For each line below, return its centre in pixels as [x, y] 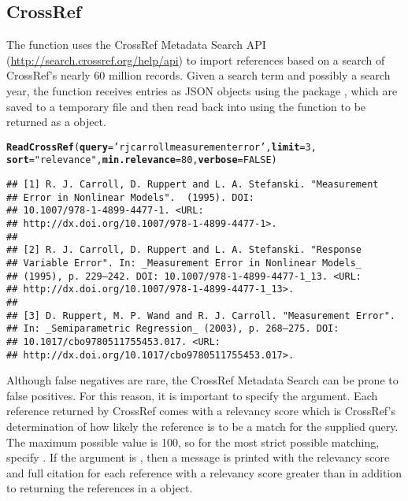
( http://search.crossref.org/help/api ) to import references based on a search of [196, 59]
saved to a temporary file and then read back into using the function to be [186, 106]
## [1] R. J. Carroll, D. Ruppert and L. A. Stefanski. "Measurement [193, 185]
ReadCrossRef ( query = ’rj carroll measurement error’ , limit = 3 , [161, 147]
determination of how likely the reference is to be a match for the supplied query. [202, 427]
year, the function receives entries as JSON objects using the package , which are [202, 90]
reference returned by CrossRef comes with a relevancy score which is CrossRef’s [201, 411]
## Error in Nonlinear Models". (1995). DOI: [130, 197]
